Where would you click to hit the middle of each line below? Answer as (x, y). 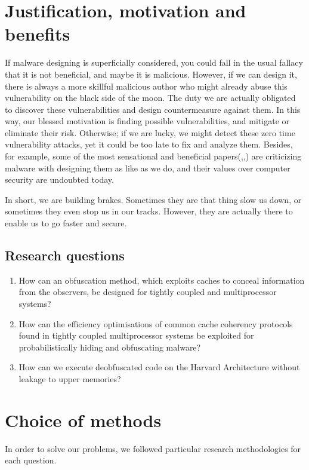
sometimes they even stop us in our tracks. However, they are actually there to (149, 211)
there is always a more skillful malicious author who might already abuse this (146, 86)
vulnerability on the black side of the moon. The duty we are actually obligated (150, 98)
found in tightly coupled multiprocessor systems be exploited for (136, 335)
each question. (31, 460)
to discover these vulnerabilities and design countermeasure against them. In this (153, 109)
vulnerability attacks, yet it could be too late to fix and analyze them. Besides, (149, 144)
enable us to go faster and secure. (66, 223)
